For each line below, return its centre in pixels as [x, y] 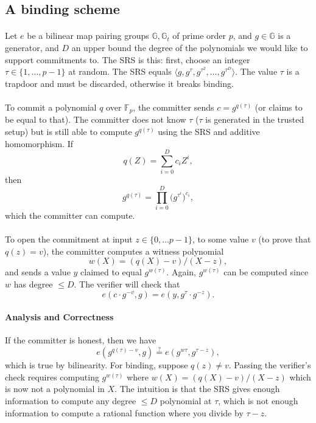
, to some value [221, 239]
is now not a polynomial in [55, 389]
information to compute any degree [71, 400]
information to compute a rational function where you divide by [124, 412]
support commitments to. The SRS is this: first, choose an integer [128, 59]
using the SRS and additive [209, 131]
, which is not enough [258, 400]
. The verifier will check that [127, 284]
